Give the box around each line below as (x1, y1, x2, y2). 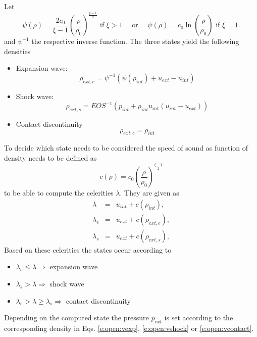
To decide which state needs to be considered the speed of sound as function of (4, 142, 248, 153)
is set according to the (164, 312, 233, 323)
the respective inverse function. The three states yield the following (31, 36, 239, 46)
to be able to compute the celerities (4, 187, 114, 198)
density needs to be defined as (4, 153, 97, 163)
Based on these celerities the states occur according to (4, 244, 172, 255)
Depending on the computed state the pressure (4, 312, 149, 323)
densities (4, 45, 31, 56)
